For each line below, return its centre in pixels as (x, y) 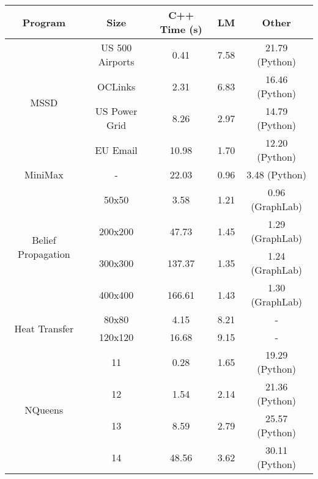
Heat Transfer (44, 328)
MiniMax (44, 174)
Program (44, 22)
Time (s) (181, 29)
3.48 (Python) (276, 174)
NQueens (44, 409)
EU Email (116, 150)
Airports (116, 61)
